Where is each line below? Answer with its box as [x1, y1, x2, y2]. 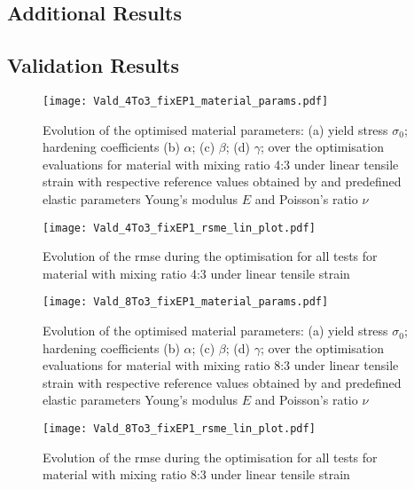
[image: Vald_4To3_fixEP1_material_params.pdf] [43, 94, 329, 107]
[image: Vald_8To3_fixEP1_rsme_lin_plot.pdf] [43, 422, 316, 436]
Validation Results [7, 51, 179, 79]
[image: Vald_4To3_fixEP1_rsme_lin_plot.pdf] [43, 221, 316, 234]
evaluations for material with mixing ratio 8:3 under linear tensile [43, 356, 399, 375]
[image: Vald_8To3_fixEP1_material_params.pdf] [43, 296, 329, 309]
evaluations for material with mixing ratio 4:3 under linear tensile [43, 154, 399, 173]
